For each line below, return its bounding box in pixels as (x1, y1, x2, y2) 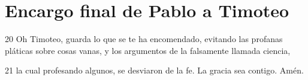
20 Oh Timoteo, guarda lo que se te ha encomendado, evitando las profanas (5, 33, 283, 45)
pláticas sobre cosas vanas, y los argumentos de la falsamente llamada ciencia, (5, 44, 291, 56)
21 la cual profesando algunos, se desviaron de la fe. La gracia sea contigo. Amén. (5, 64, 304, 76)
